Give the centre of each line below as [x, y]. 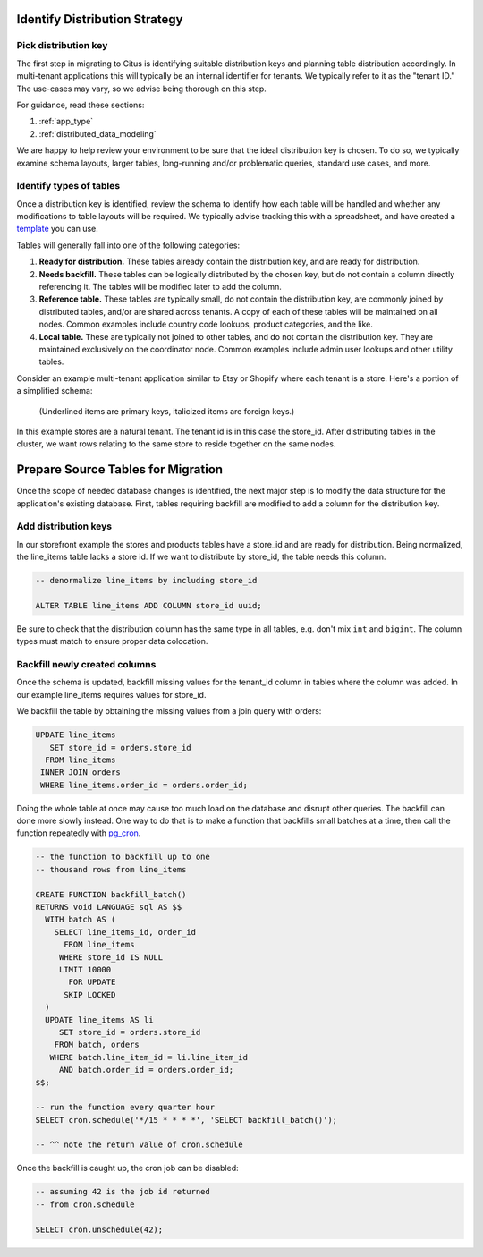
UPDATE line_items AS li [99, 1019]
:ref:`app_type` [66, 122]
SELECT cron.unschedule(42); [99, 1229]
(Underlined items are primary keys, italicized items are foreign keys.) [167, 411]
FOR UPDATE [92, 982]
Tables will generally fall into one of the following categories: [128, 245]
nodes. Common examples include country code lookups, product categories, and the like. [206, 324]
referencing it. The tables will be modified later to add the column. [160, 286]
